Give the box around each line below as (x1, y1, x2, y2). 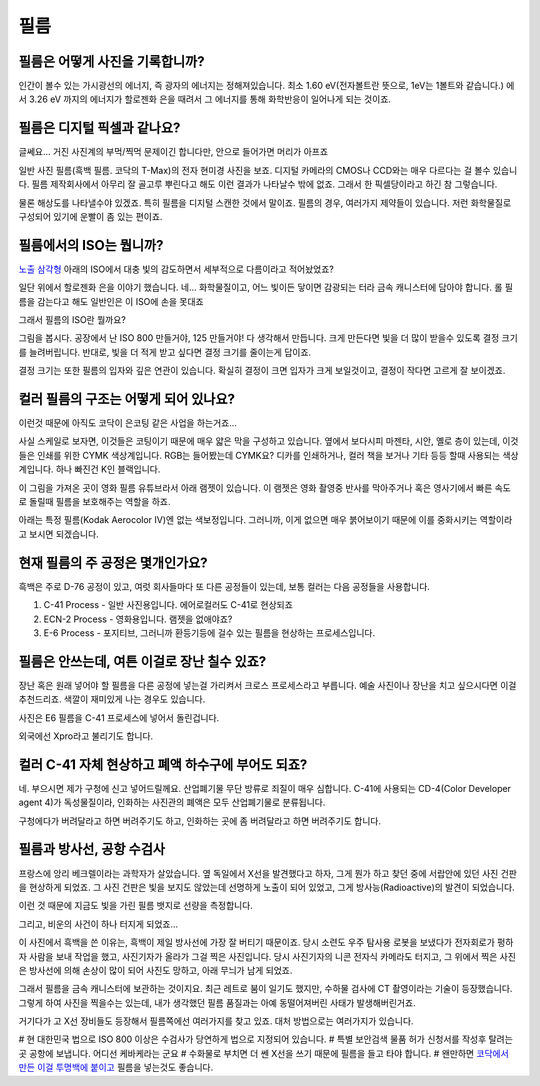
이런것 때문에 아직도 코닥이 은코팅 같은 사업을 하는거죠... (18, 417, 237, 429)
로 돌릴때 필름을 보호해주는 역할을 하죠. (18, 496, 171, 508)
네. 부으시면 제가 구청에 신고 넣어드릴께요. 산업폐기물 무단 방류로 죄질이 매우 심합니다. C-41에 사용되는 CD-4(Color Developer (18, 782, 512, 794)
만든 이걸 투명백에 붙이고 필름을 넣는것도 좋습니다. (18, 1061, 214, 1074)
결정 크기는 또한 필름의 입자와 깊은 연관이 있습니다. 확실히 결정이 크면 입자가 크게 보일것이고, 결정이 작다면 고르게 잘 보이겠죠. (18, 365, 506, 377)
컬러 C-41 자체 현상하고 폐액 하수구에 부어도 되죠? (18, 756, 308, 773)
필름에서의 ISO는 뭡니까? (18, 236, 164, 254)
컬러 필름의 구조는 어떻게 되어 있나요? (18, 390, 235, 407)
